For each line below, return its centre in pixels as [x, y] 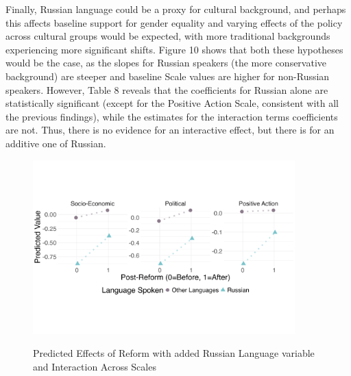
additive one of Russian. [56, 143]
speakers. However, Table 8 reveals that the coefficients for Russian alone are [167, 89]
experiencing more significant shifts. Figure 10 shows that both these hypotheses [174, 49]
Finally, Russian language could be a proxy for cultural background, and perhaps [176, 9]
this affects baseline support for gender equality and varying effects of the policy [174, 22]
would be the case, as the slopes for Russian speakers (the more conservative [166, 63]
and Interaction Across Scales [95, 366]
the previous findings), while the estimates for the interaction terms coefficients [172, 116]
